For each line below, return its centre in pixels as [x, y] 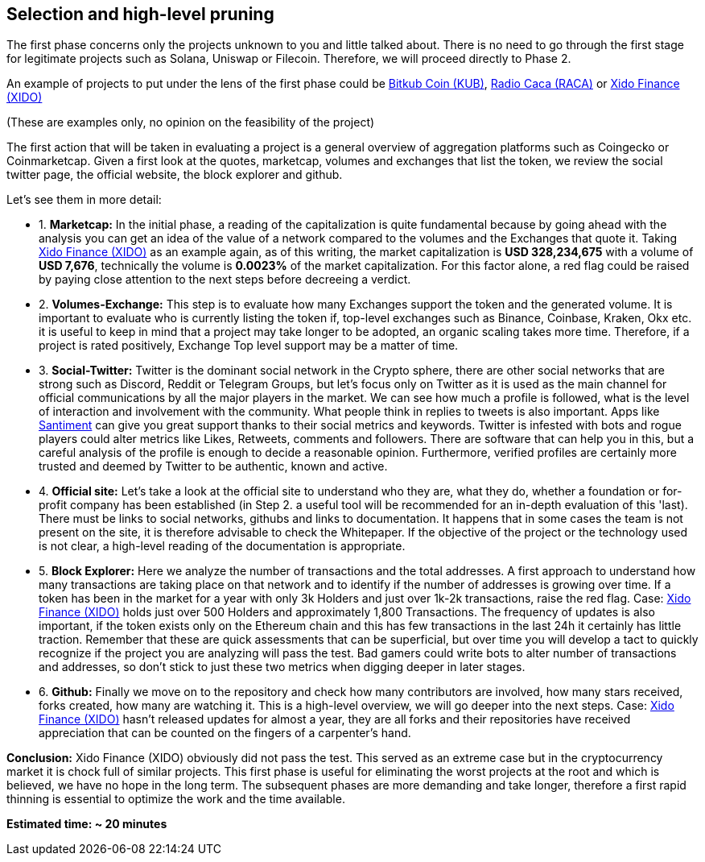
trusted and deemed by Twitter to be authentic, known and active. [213, 466]
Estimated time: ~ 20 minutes [87, 824]
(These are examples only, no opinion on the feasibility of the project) [191, 122]
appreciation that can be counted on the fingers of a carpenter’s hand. [225, 733]
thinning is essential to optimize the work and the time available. [176, 799]
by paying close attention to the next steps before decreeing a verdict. [225, 280]
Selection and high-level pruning [140, 14]
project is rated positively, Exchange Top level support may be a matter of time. [249, 346]
